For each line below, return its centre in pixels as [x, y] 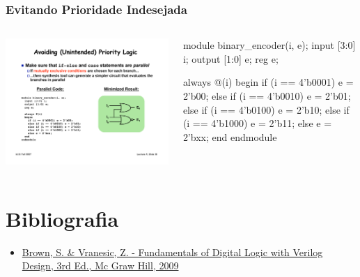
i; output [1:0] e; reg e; [230, 58]
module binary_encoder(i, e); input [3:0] [269, 45]
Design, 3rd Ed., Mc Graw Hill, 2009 [100, 265]
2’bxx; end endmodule [230, 136]
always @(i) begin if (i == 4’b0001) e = [268, 82]
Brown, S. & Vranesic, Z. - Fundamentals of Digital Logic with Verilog [172, 252]
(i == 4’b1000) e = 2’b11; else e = [257, 123]
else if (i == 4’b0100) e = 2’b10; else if [266, 109]
